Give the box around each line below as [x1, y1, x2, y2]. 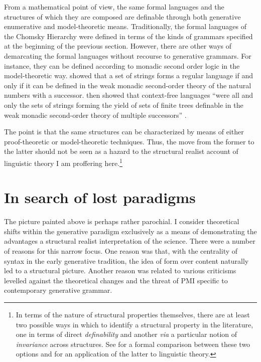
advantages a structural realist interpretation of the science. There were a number [4, 236, 255, 246]
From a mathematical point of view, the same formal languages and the [4, 2, 224, 12]
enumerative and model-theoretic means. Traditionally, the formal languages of [4, 21, 246, 32]
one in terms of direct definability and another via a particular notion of [16, 329, 237, 339]
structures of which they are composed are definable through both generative [4, 11, 241, 22]
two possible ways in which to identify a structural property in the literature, [16, 319, 253, 329]
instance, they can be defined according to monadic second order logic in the [4, 60, 240, 71]
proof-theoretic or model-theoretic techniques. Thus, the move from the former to [4, 136, 254, 146]
